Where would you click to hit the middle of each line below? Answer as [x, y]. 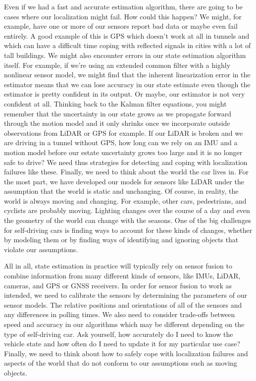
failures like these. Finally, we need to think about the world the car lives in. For [126, 172]
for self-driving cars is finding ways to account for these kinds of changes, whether [128, 230]
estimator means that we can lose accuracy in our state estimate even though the [127, 84]
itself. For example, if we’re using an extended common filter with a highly [117, 65]
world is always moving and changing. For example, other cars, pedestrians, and [125, 200]
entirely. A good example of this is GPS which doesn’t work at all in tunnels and [127, 35]
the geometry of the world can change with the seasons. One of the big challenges [128, 220]
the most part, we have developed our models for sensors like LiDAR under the [124, 181]
